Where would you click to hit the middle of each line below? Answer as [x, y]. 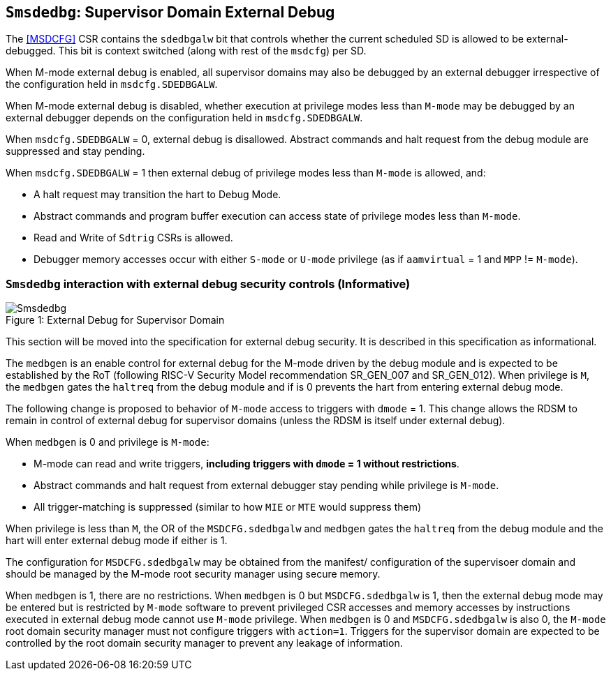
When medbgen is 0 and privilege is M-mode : [108, 442]
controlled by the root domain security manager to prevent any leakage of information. [204, 643]
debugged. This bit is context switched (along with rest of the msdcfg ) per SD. [186, 51]
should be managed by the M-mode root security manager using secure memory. [193, 574]
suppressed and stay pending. [75, 151]
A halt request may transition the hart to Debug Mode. [157, 195]
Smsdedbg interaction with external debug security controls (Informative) [208, 284]
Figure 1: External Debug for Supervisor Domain [115, 320]
